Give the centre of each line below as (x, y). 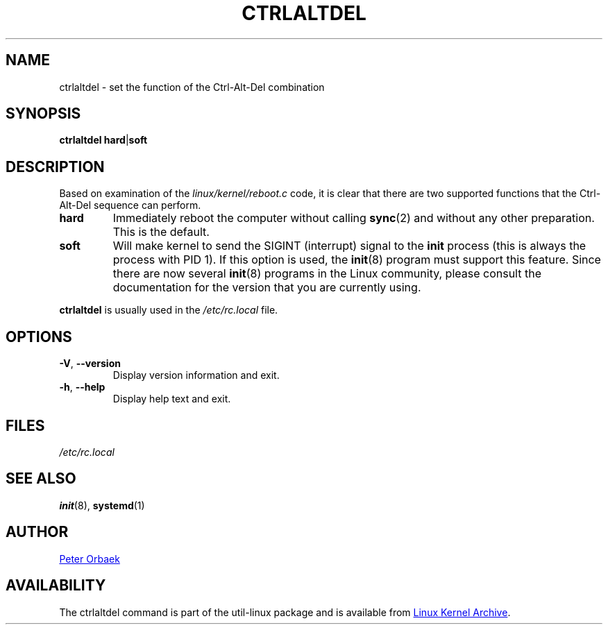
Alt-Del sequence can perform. (130, 205)
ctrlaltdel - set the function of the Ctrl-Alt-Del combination (192, 87)
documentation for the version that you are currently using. (267, 288)
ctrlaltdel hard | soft (103, 140)
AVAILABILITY (56, 586)
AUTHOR (37, 532)
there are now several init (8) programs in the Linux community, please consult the (327, 274)
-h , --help (82, 387)
